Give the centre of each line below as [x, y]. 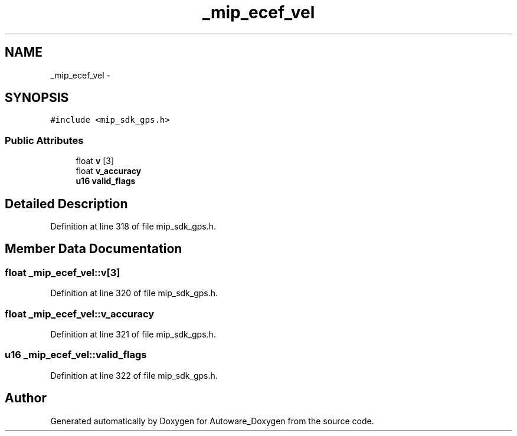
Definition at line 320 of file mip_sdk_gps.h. [134, 293]
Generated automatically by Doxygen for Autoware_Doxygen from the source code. [212, 421]
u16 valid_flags [106, 181]
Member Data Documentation [94, 249]
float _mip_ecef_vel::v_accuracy [80, 314]
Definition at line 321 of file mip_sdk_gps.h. [133, 334]
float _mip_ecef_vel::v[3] [63, 272]
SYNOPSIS [37, 98]
